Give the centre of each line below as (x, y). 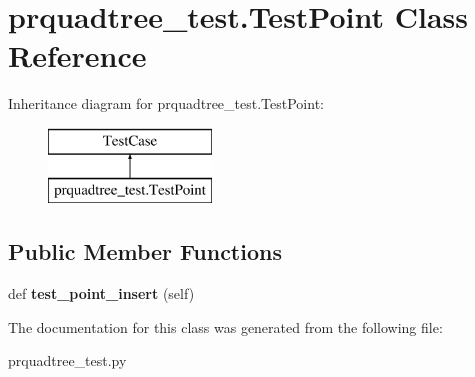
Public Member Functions (145, 251)
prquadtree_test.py (67, 360)
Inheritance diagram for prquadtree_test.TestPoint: (166, 103)
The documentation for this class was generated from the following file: (225, 326)
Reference (77, 55)
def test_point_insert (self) (101, 293)
